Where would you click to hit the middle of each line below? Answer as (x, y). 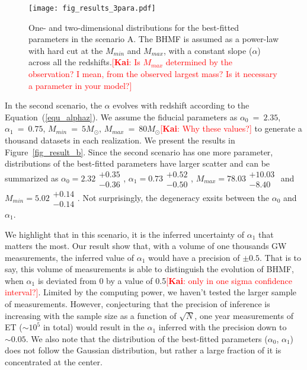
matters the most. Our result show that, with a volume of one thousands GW (146, 246)
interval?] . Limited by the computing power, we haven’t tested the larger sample (151, 292)
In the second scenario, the (53, 105)
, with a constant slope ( (208, 50)
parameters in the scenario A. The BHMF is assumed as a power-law (154, 39)
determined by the (199, 62)
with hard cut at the (66, 50)
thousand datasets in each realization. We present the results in (120, 140)
